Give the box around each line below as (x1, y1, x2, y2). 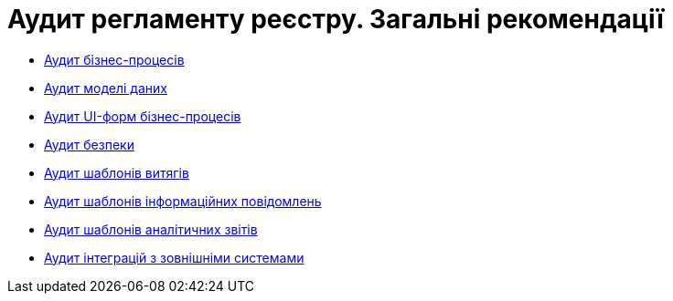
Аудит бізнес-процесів (44, 51, 185, 67)
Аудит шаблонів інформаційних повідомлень (44, 192, 322, 209)
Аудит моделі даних (44, 79, 167, 96)
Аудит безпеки (44, 136, 134, 152)
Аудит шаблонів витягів (44, 164, 189, 181)
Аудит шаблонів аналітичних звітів (44, 221, 258, 237)
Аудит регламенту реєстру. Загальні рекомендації (7, 4, 664, 35)
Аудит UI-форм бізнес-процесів (44, 108, 241, 124)
